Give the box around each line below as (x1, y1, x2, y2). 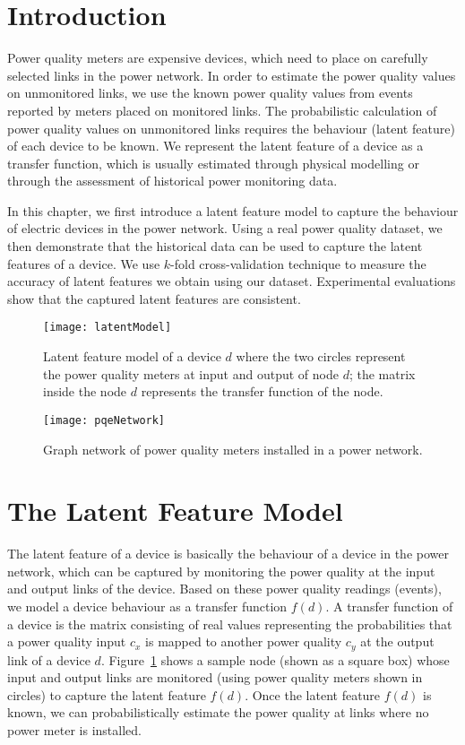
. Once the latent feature (245, 685, 381, 704)
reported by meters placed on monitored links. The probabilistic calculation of (7, 100, 437, 119)
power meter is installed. (7, 721, 142, 740)
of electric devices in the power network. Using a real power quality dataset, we (7, 219, 443, 238)
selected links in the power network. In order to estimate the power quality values (7, 65, 456, 84)
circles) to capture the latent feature (7, 685, 206, 704)
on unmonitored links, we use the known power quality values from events (7, 83, 413, 102)
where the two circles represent (236, 347, 406, 366)
